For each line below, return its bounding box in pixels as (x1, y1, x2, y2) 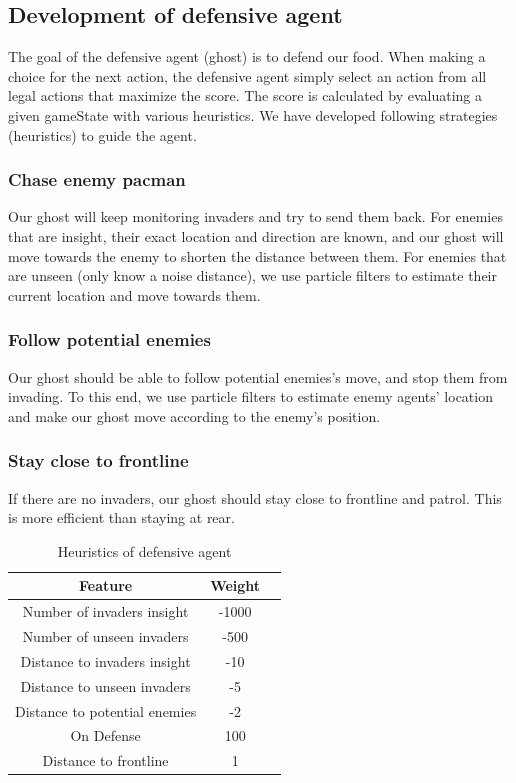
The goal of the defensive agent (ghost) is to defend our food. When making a (8, 46, 486, 67)
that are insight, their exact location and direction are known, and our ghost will (8, 225, 504, 246)
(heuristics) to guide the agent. (8, 124, 197, 145)
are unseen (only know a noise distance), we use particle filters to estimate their (8, 265, 498, 286)
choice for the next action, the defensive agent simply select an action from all (8, 65, 487, 86)
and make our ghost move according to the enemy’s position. (8, 405, 381, 426)
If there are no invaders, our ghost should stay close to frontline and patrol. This (8, 487, 502, 508)
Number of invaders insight (22, 601, 189, 622)
